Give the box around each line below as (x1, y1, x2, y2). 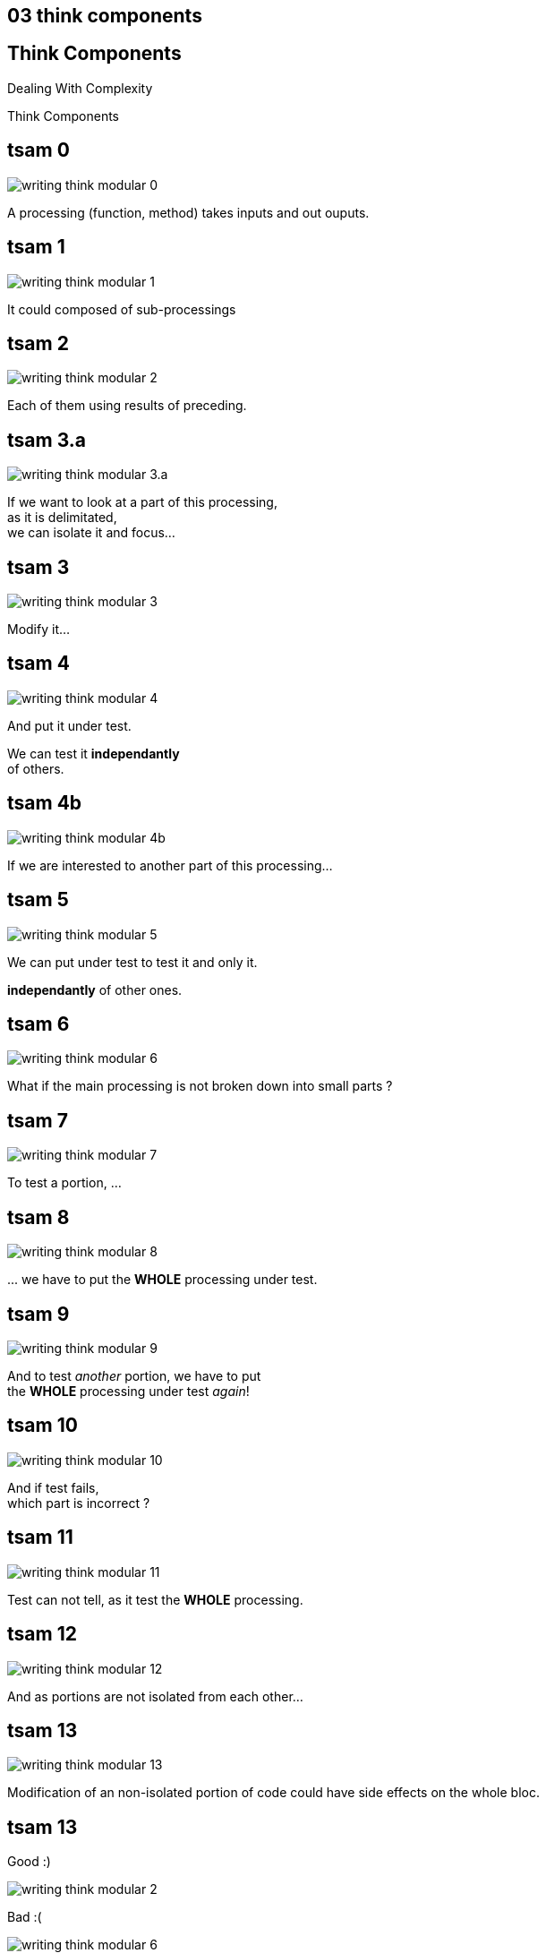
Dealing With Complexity (7, 80, 153, 96)
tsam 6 (7, 1013, 70, 1036)
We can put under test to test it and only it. (7, 954, 258, 970)
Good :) (7, 1854, 51, 1870)
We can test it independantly (7, 745, 180, 761)
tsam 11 (7, 1526, 73, 1549)
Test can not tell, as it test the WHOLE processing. (7, 1591, 303, 1607)
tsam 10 (7, 1414, 78, 1437)
